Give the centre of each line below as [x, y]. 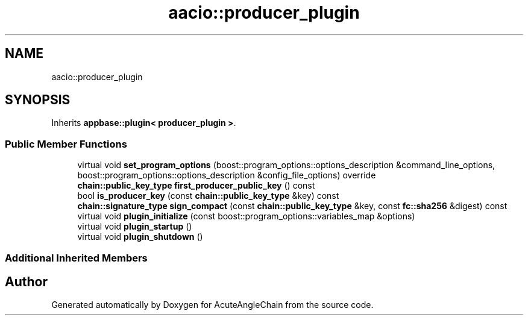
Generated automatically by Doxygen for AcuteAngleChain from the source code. [212, 305]
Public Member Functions [66, 144]
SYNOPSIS [38, 100]
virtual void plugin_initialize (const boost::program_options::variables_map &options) [246, 216]
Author [26, 281]
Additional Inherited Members [76, 258]
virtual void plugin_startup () [135, 227]
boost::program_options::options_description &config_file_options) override [227, 175]
